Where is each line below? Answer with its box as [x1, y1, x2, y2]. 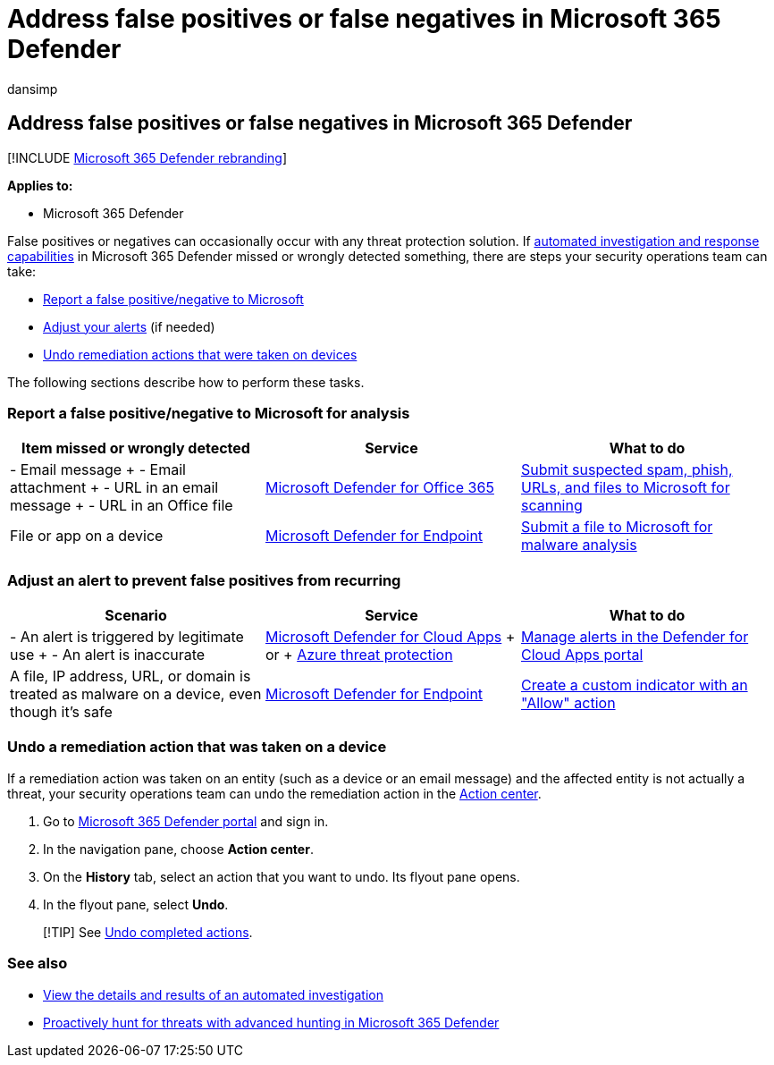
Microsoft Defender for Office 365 [265, 478, 494, 497]
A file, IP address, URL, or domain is [10, 667, 251, 686]
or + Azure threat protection [265, 646, 453, 664]
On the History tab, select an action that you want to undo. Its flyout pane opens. [43, 868, 520, 884]
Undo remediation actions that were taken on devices [43, 346, 358, 362]
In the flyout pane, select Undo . [43, 896, 229, 912]
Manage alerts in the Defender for [520, 628, 749, 647]
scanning [520, 496, 583, 515]
